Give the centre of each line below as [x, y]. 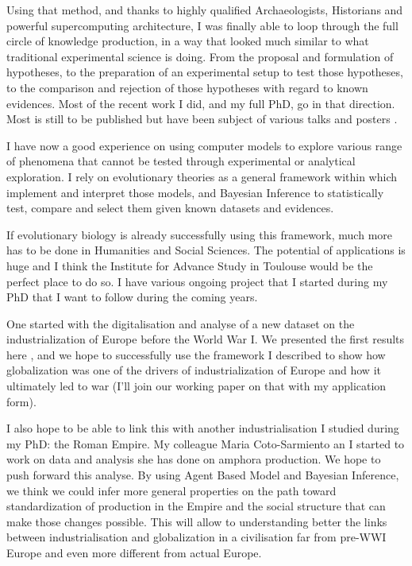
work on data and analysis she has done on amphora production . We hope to [194, 459]
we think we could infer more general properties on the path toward [171, 490]
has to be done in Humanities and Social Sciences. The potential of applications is [206, 250]
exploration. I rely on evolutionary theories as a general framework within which [202, 176]
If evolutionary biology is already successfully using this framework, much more [199, 234]
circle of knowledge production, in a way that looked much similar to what [188, 41]
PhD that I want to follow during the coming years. [132, 297]
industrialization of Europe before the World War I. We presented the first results [206, 339]
